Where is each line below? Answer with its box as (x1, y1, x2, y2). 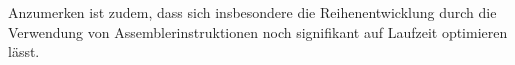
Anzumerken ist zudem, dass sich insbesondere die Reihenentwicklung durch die (8, 2, 497, 22)
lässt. (8, 41, 40, 62)
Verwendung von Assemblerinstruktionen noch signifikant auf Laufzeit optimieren (8, 21, 508, 42)
